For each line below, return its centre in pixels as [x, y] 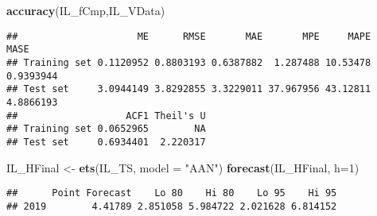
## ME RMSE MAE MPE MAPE [189, 36]
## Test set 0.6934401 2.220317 [106, 142]
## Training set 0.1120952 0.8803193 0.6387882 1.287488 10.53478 [189, 62]
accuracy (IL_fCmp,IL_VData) [86, 10]
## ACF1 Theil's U [106, 116]
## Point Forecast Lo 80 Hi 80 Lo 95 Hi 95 [172, 193]
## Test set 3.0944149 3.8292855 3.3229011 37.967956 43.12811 [189, 89]
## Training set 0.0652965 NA [106, 129]
